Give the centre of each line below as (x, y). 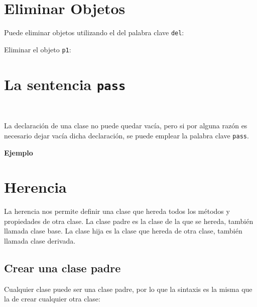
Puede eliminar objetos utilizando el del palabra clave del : (94, 32)
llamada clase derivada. (40, 241)
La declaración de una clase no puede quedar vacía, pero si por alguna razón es (126, 126)
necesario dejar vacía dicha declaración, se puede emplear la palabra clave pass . (126, 135)
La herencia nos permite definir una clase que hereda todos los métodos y (117, 211)
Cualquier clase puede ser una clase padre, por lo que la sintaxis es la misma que (128, 289)
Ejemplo (19, 152)
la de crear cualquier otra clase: (52, 299)
